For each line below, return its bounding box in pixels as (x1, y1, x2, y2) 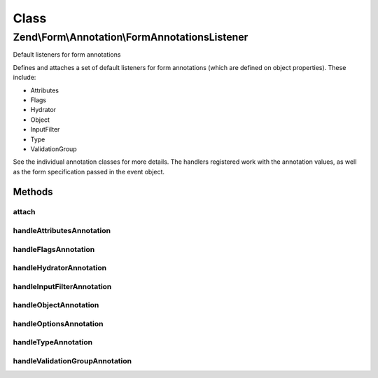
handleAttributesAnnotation (13, 226, 111, 236)
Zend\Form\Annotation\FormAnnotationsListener (13, 31, 248, 43)
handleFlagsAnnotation (13, 244, 95, 254)
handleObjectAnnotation (13, 300, 99, 310)
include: (13, 73, 36, 82)
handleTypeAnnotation (13, 337, 93, 347)
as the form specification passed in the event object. (13, 167, 164, 176)
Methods (13, 185, 53, 197)
